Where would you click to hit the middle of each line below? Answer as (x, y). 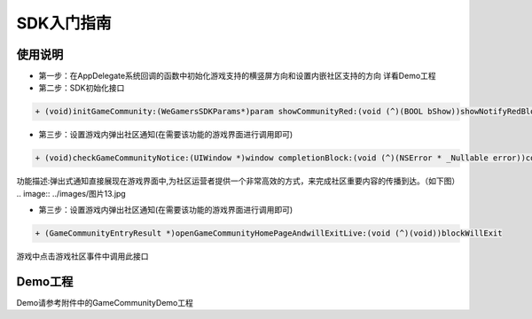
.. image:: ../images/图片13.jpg (71, 193)
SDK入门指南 (64, 23)
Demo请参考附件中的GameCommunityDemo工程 (105, 303)
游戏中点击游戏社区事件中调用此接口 (82, 256)
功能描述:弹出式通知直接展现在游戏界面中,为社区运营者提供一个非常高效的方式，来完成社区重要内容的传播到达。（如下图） (238, 181)
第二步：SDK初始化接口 (82, 88)
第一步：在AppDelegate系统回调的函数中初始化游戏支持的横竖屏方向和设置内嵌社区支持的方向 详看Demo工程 (237, 76)
